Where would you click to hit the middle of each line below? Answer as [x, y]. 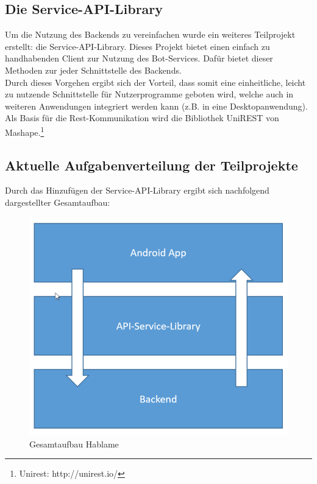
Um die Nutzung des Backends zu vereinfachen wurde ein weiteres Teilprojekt [150, 34]
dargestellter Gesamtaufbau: [58, 202]
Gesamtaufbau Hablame [74, 444]
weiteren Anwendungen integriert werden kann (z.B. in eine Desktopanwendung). [156, 106]
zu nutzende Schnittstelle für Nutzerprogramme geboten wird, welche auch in [149, 94]
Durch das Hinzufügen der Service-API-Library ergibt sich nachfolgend [137, 190]
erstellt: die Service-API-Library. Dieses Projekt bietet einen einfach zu [137, 46]
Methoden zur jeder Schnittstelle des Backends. [93, 70]
